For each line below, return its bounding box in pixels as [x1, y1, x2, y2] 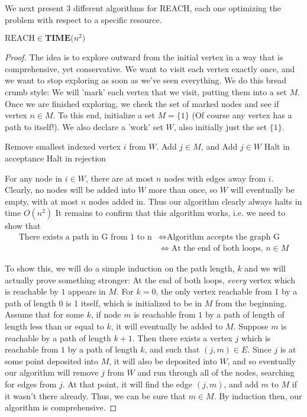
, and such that [144, 343, 200, 355]
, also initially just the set [173, 120, 267, 132]
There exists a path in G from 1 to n [18, 233, 152, 241]
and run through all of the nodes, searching [137, 366, 295, 379]
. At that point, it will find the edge [62, 377, 193, 390]
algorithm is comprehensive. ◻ [5, 401, 117, 413]
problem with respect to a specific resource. [5, 13, 162, 25]
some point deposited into [5, 354, 99, 367]
